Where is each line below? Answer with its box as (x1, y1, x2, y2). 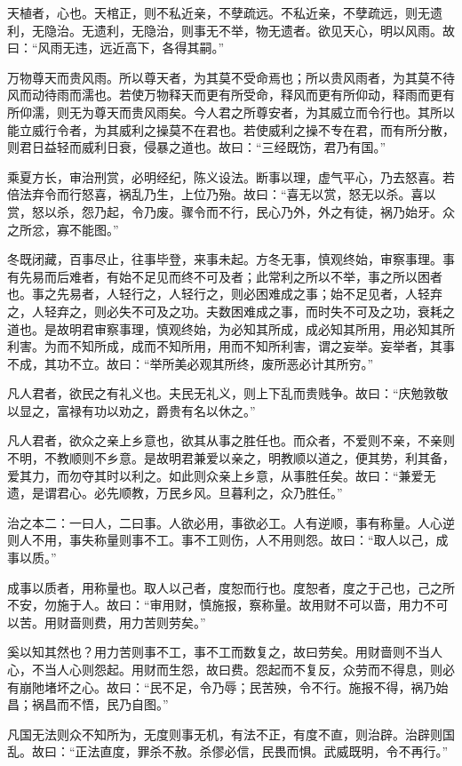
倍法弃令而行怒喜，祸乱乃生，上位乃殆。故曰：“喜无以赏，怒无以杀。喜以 (7, 185, 436, 203)
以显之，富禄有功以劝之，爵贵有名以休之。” (7, 401, 256, 419)
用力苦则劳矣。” (118, 612, 206, 631)
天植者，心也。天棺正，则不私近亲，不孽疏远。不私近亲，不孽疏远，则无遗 (7, 4, 442, 21)
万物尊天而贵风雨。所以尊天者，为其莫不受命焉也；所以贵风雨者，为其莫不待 (7, 68, 455, 86)
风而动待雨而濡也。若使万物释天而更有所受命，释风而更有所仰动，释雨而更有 (7, 85, 455, 104)
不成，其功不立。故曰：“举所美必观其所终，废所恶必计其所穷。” (7, 354, 374, 372)
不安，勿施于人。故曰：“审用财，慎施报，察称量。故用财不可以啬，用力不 (7, 595, 436, 614)
